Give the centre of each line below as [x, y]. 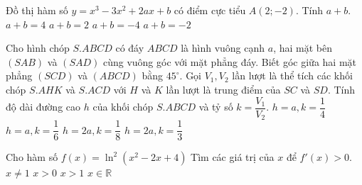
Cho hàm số [32, 157]
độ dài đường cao [43, 107]
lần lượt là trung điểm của [223, 89]
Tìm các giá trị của [233, 157]
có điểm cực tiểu [210, 10]
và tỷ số [216, 107]
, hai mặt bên [303, 48]
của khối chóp [123, 107]
